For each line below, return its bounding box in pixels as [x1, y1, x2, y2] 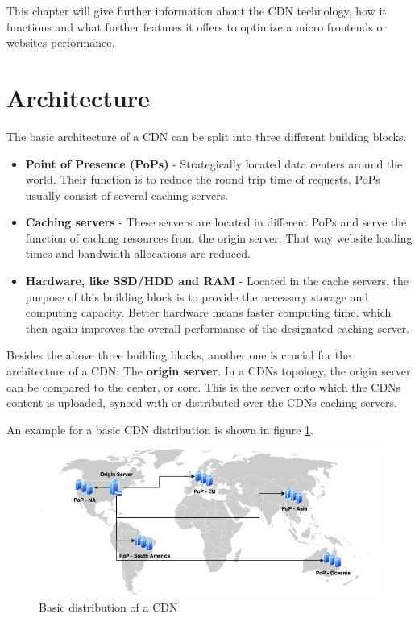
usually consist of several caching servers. [25, 186, 229, 203]
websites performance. [6, 34, 115, 51]
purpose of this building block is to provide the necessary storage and [25, 288, 369, 305]
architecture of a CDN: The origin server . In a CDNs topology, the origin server [6, 363, 411, 380]
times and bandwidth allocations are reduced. [25, 245, 251, 262]
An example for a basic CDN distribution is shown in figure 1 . [6, 421, 313, 438]
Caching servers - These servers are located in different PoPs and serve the [25, 214, 407, 230]
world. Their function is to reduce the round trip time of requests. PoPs [25, 171, 380, 188]
